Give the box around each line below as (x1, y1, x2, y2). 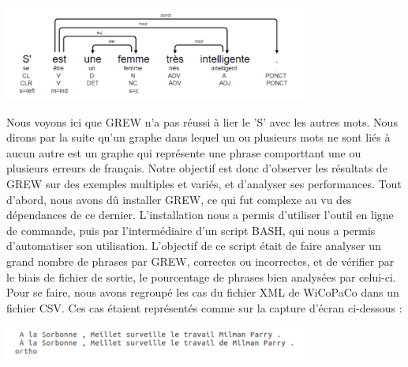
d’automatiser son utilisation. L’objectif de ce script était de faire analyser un (6, 237, 381, 254)
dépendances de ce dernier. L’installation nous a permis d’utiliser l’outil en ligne (6, 206, 394, 223)
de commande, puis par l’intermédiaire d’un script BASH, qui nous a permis (6, 221, 376, 238)
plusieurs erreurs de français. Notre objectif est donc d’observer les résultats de (6, 160, 387, 176)
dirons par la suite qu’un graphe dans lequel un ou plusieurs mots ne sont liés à (6, 129, 391, 146)
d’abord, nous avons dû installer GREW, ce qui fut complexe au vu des (6, 191, 352, 207)
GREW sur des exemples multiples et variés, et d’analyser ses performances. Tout (6, 176, 402, 192)
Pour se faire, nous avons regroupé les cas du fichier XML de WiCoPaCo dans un (6, 284, 399, 301)
